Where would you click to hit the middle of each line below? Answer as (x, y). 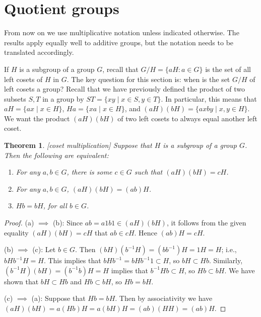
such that (148, 172)
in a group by (63, 98)
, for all (55, 206)
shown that (21, 281)
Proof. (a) (19, 223)
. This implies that (72, 260)
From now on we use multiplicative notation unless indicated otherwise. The (122, 32)
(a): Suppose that (58, 298)
